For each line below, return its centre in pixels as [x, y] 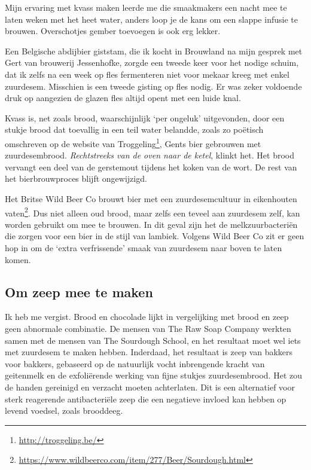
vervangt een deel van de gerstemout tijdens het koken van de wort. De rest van [151, 167]
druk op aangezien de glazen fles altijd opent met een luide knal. [123, 98]
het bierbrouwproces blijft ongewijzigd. [76, 178]
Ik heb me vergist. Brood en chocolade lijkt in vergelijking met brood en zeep [147, 317]
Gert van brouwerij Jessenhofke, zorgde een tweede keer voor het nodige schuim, [152, 62]
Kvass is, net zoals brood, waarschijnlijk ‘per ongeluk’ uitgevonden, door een [145, 117]
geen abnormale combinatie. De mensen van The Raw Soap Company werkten [148, 328]
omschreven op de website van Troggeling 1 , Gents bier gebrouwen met [133, 142]
